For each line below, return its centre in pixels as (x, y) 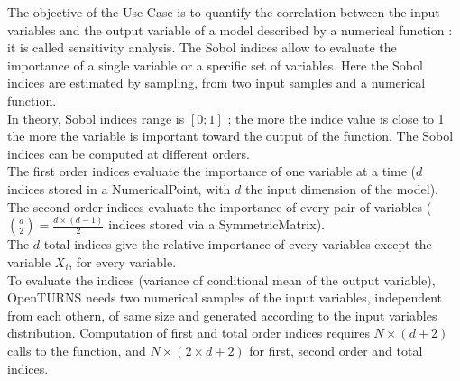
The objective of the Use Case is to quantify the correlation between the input (224, 12)
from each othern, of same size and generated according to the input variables (222, 315)
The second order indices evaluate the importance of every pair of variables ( (220, 206)
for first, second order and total (336, 350)
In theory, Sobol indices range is (96, 118)
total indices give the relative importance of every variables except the (238, 244)
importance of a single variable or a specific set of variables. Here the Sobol (215, 65)
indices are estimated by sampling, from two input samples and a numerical (216, 83)
